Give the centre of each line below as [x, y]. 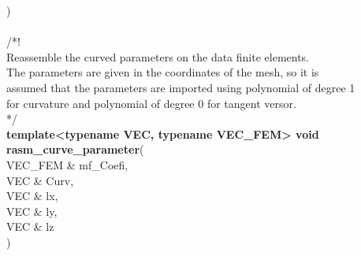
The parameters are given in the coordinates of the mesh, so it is [163, 72]
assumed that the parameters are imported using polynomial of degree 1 [181, 87]
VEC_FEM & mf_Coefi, [67, 164]
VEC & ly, [32, 211]
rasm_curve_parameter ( [75, 149]
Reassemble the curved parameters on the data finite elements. [158, 56]
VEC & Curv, [40, 180]
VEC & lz [30, 226]
